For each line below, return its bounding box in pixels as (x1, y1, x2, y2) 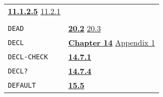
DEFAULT (8, 81, 36, 89)
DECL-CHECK (8, 52, 48, 61)
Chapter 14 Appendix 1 (68, 37, 155, 48)
